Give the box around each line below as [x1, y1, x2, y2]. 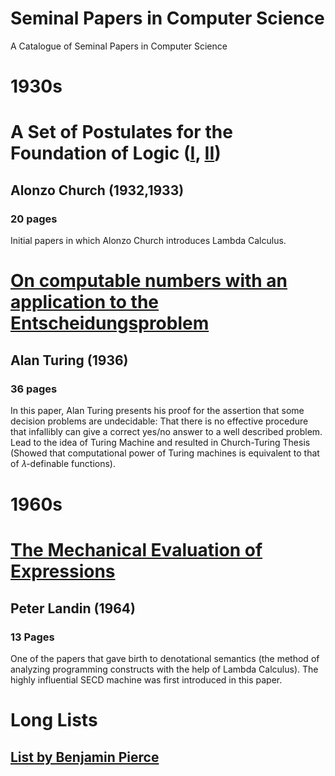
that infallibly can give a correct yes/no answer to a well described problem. [10, 425, 323, 437]
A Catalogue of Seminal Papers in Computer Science [10, 40, 228, 52]
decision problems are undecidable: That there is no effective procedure [10, 415, 309, 427]
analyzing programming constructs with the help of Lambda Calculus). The [10, 663, 319, 675]
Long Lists [10, 709, 98, 732]
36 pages [10, 382, 58, 396]
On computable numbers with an [10, 270, 288, 292]
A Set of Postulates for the [10, 121, 233, 144]
